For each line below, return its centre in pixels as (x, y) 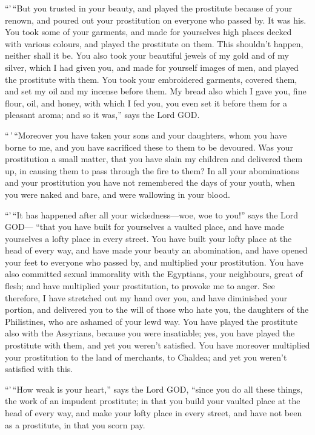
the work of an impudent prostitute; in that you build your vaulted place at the (153, 401)
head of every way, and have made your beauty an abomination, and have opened (156, 250)
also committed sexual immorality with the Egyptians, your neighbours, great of (154, 274)
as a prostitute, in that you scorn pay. (75, 424)
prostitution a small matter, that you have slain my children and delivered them (154, 159)
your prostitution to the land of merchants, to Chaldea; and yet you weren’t (146, 357)
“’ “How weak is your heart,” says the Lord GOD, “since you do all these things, (154, 389)
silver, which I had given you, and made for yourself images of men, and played (152, 67)
